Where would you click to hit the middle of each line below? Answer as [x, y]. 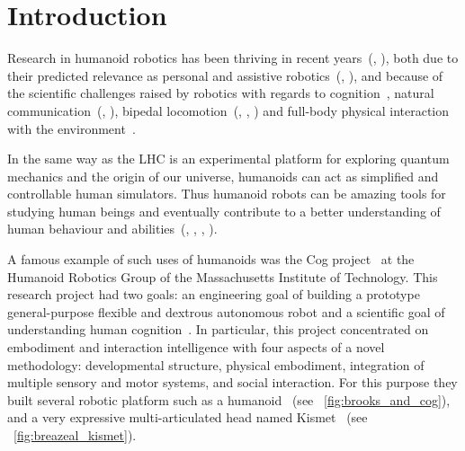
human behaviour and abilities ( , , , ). [112, 229]
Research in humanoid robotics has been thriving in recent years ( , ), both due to [233, 58]
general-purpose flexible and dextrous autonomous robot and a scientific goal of [226, 311]
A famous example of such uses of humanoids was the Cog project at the [211, 259]
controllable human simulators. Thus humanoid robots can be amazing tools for [227, 194]
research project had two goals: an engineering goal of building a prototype [214, 294]
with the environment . [72, 128]
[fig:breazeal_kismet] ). [75, 435]
